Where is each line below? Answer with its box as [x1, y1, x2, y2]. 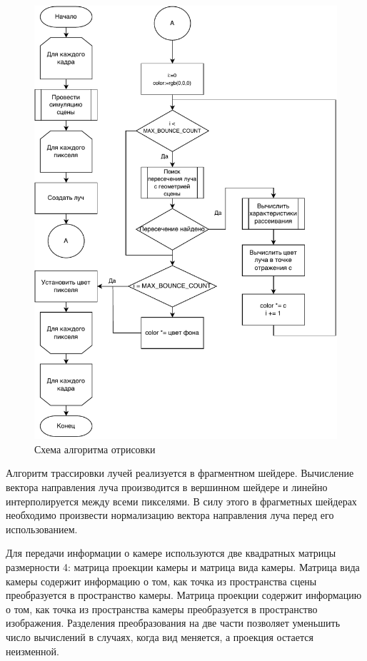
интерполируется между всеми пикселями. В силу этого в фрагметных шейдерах [6, 493, 357, 508]
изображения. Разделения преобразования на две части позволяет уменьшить [6, 615, 341, 630]
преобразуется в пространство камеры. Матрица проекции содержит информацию [6, 587, 362, 602]
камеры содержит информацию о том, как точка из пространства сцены [6, 573, 317, 588]
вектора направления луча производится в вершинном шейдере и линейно [6, 480, 328, 495]
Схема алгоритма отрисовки [34, 441, 156, 456]
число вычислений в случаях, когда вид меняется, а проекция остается [6, 629, 313, 644]
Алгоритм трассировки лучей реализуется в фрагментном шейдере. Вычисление [6, 465, 354, 480]
